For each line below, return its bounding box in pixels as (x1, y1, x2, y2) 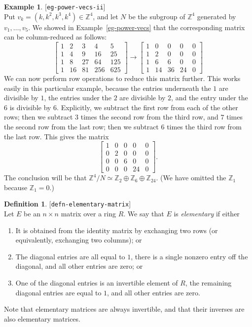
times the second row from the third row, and (80, 112, 218, 122)
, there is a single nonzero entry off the (131, 251, 248, 261)
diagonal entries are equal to (15, 287, 102, 297)
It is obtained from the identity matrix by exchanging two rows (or (15, 225, 218, 235)
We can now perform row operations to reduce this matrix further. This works (4, 73, 241, 83)
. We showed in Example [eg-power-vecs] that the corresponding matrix (28, 22, 245, 32)
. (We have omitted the (156, 172, 226, 183)
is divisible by (9, 102, 51, 112)
